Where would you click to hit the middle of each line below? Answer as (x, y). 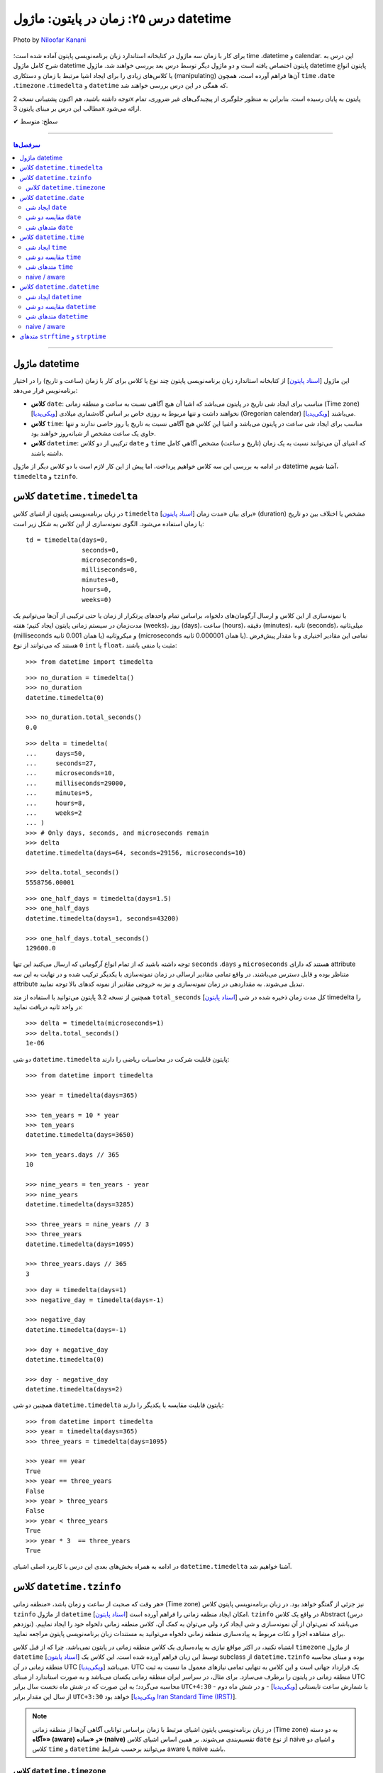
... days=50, (56, 753)
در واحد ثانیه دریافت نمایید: (48, 1007)
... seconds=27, (61, 763)
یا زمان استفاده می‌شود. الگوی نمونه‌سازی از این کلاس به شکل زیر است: (109, 523)
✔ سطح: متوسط (35, 121)
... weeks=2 (54, 813)
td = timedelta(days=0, (67, 540)
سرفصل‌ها (27, 145)
